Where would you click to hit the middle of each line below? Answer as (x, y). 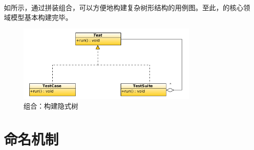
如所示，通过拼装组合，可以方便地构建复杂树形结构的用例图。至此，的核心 (124, 7)
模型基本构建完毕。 (41, 17)
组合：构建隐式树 (51, 105)
